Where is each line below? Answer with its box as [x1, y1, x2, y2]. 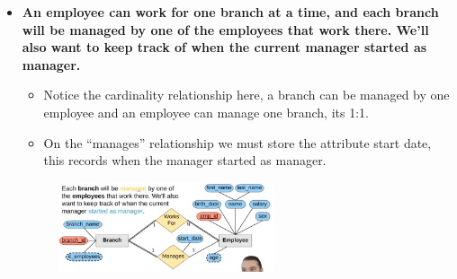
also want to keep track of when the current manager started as [22, 38, 427, 57]
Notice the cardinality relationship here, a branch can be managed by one [43, 85, 450, 104]
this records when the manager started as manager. [43, 151, 327, 170]
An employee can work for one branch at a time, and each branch [22, 3, 439, 21]
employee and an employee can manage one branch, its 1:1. [43, 102, 369, 121]
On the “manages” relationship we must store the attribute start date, [43, 133, 432, 152]
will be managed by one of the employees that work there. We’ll [22, 20, 429, 39]
